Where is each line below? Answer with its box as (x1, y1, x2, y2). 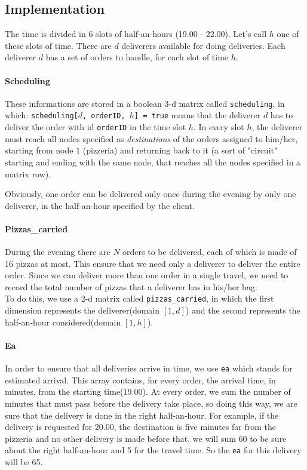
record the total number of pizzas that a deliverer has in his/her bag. (5, 280, 257, 293)
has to (270, 109, 293, 121)
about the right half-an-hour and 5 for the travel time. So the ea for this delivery (5, 444, 302, 456)
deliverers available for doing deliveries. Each (121, 39, 285, 51)
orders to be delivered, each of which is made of (122, 245, 297, 258)
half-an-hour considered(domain (5, 315, 121, 328)
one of (277, 27, 299, 40)
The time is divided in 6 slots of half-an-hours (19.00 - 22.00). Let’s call (5, 27, 267, 40)
